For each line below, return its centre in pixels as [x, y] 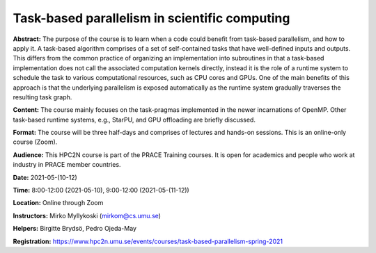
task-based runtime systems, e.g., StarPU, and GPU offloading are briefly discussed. [134, 120]
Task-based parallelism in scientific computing [151, 18]
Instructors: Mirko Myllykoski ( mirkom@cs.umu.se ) [87, 215]
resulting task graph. [42, 97]
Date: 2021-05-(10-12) [45, 177]
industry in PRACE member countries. [67, 165]
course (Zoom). [35, 142]
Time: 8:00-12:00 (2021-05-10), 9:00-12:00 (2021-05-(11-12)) [101, 190]
